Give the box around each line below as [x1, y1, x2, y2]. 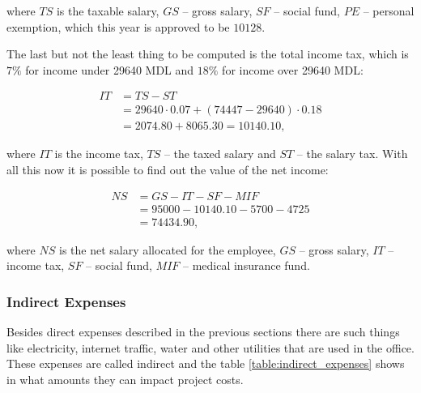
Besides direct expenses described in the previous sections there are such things [6, 323, 400, 340]
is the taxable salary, [56, 2, 159, 19]
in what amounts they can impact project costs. [6, 370, 244, 387]
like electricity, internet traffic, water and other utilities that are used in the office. [6, 339, 415, 356]
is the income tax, [54, 145, 143, 162]
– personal [363, 2, 415, 19]
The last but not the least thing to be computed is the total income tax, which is [6, 45, 409, 62]
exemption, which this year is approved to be [6, 18, 230, 35]
